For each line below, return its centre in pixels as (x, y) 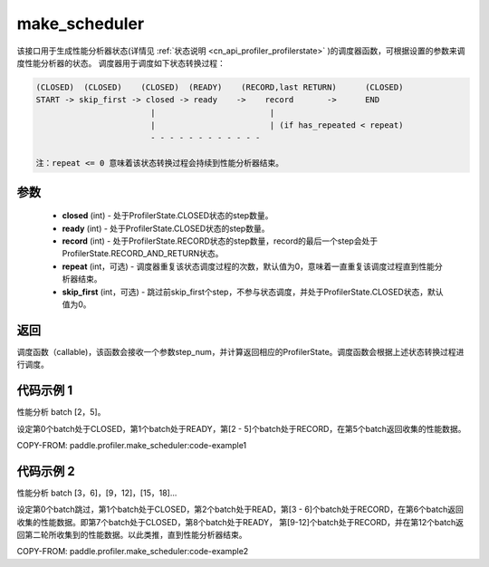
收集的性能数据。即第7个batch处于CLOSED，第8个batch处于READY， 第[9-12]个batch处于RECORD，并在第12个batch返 (240, 522)
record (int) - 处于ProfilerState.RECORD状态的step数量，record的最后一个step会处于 (220, 241)
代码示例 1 (45, 391)
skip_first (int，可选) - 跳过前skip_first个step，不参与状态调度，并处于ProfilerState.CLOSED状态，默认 (253, 292)
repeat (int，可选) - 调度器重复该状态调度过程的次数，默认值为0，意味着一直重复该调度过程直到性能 (248, 266)
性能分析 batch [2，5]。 (61, 412)
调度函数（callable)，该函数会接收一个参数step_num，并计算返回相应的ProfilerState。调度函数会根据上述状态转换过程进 (240, 351)
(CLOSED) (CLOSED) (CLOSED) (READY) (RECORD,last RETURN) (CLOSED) (220, 87)
